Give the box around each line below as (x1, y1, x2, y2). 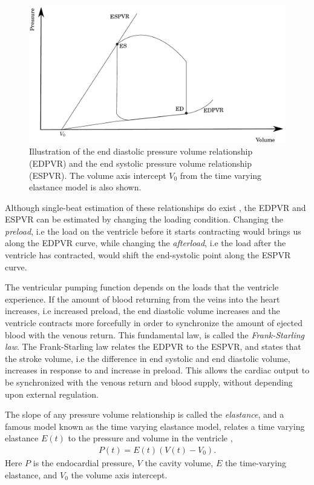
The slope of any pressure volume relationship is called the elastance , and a (5, 408, 284, 421)
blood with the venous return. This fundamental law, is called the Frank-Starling (5, 328, 304, 341)
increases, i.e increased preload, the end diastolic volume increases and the (5, 304, 280, 317)
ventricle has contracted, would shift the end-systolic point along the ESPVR (5, 249, 291, 261)
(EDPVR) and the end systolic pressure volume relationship (29, 156, 252, 169)
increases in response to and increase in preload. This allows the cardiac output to (5, 364, 310, 376)
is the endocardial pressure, (33, 457, 134, 469)
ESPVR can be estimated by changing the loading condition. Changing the (5, 213, 283, 226)
